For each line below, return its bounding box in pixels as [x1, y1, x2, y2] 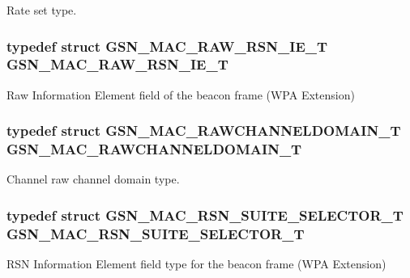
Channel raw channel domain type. [6, 171, 180, 187]
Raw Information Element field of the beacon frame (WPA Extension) [6, 86, 355, 103]
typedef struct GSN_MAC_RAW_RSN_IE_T [6, 36, 328, 56]
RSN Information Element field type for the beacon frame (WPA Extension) [6, 255, 387, 272]
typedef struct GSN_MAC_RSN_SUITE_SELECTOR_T [6, 204, 404, 225]
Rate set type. [6, 2, 77, 18]
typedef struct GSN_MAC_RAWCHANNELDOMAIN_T [6, 120, 401, 141]
